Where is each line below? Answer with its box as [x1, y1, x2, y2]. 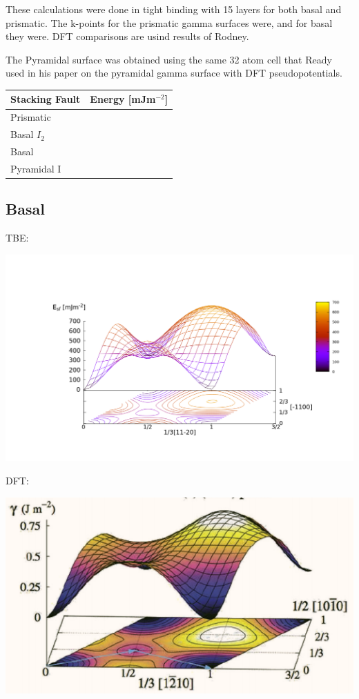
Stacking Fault [10, 92, 81, 106]
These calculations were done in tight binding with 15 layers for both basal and [6, 2, 342, 16]
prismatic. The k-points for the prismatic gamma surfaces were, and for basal [6, 15, 333, 30]
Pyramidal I [10, 161, 61, 175]
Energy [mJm [90, 92, 156, 106]
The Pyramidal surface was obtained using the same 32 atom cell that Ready [6, 52, 332, 66]
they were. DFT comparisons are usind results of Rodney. [6, 29, 249, 43]
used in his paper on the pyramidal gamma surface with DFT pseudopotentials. [6, 66, 342, 80]
